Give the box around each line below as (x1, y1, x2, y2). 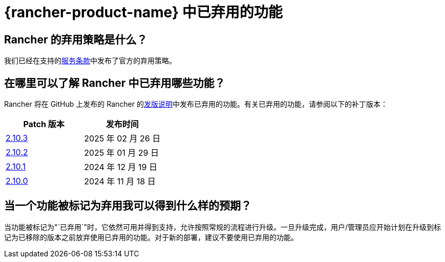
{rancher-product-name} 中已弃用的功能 (4, 4, 283, 21)
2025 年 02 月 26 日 (84, 133, 161, 144)
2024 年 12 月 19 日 (84, 162, 158, 173)
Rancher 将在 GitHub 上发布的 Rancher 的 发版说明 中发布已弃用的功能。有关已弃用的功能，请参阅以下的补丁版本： (4, 100, 388, 109)
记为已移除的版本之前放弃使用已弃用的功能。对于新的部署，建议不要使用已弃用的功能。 (4, 232, 298, 242)
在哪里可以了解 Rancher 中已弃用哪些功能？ (4, 76, 225, 89)
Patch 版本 (23, 119, 65, 130)
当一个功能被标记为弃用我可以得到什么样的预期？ (4, 199, 251, 212)
